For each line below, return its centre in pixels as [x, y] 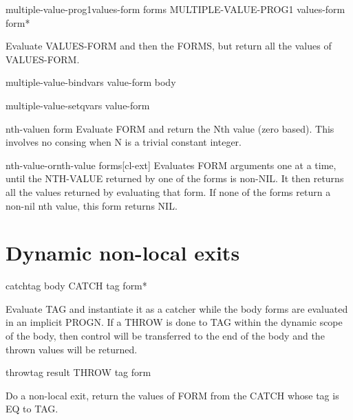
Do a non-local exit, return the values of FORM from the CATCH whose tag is [172, 395]
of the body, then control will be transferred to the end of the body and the [165, 336]
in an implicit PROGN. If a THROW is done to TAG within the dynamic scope [174, 322]
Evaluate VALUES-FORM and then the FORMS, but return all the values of [169, 46]
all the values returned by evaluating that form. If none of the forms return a [168, 191]
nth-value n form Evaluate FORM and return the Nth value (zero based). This [170, 128]
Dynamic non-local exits [123, 253]
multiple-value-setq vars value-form [78, 105]
